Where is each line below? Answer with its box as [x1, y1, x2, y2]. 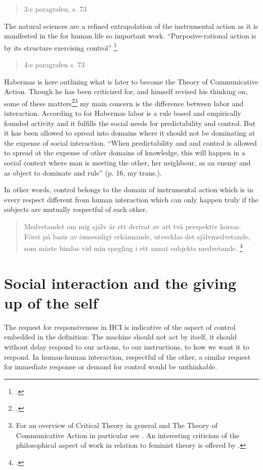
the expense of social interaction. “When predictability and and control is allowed [4, 137, 257, 148]
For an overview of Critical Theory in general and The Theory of [16, 419, 217, 430]
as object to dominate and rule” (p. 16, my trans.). [4, 167, 162, 178]
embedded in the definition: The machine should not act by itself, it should [4, 331, 237, 342]
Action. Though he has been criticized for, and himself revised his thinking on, [4, 86, 248, 97]
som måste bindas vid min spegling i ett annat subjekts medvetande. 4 [24, 241, 243, 253]
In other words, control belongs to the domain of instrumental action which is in [4, 184, 253, 195]
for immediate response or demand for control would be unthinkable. [4, 361, 217, 372]
